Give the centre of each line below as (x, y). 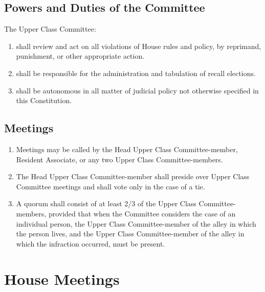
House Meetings (62, 278)
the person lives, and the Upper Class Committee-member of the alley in (130, 234)
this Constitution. (44, 100)
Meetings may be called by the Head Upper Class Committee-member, (127, 149)
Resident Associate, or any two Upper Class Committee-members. (119, 159)
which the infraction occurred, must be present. (91, 243)
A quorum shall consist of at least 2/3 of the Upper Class (106, 203)
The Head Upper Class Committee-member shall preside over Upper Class (133, 176)
